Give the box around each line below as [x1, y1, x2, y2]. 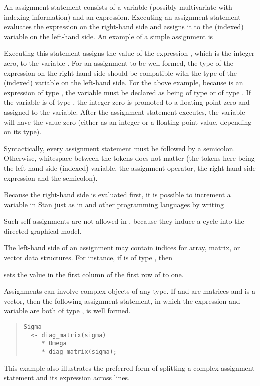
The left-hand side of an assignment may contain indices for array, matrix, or [4, 242, 240, 253]
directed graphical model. [4, 225, 82, 236]
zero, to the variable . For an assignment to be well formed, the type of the [4, 57, 233, 68]
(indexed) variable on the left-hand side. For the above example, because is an [4, 77, 243, 88]
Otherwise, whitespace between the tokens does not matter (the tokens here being [4, 153, 255, 163]
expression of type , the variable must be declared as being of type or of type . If [4, 87, 251, 97]
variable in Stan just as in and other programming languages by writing [4, 199, 224, 209]
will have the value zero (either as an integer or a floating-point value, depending [4, 116, 252, 127]
